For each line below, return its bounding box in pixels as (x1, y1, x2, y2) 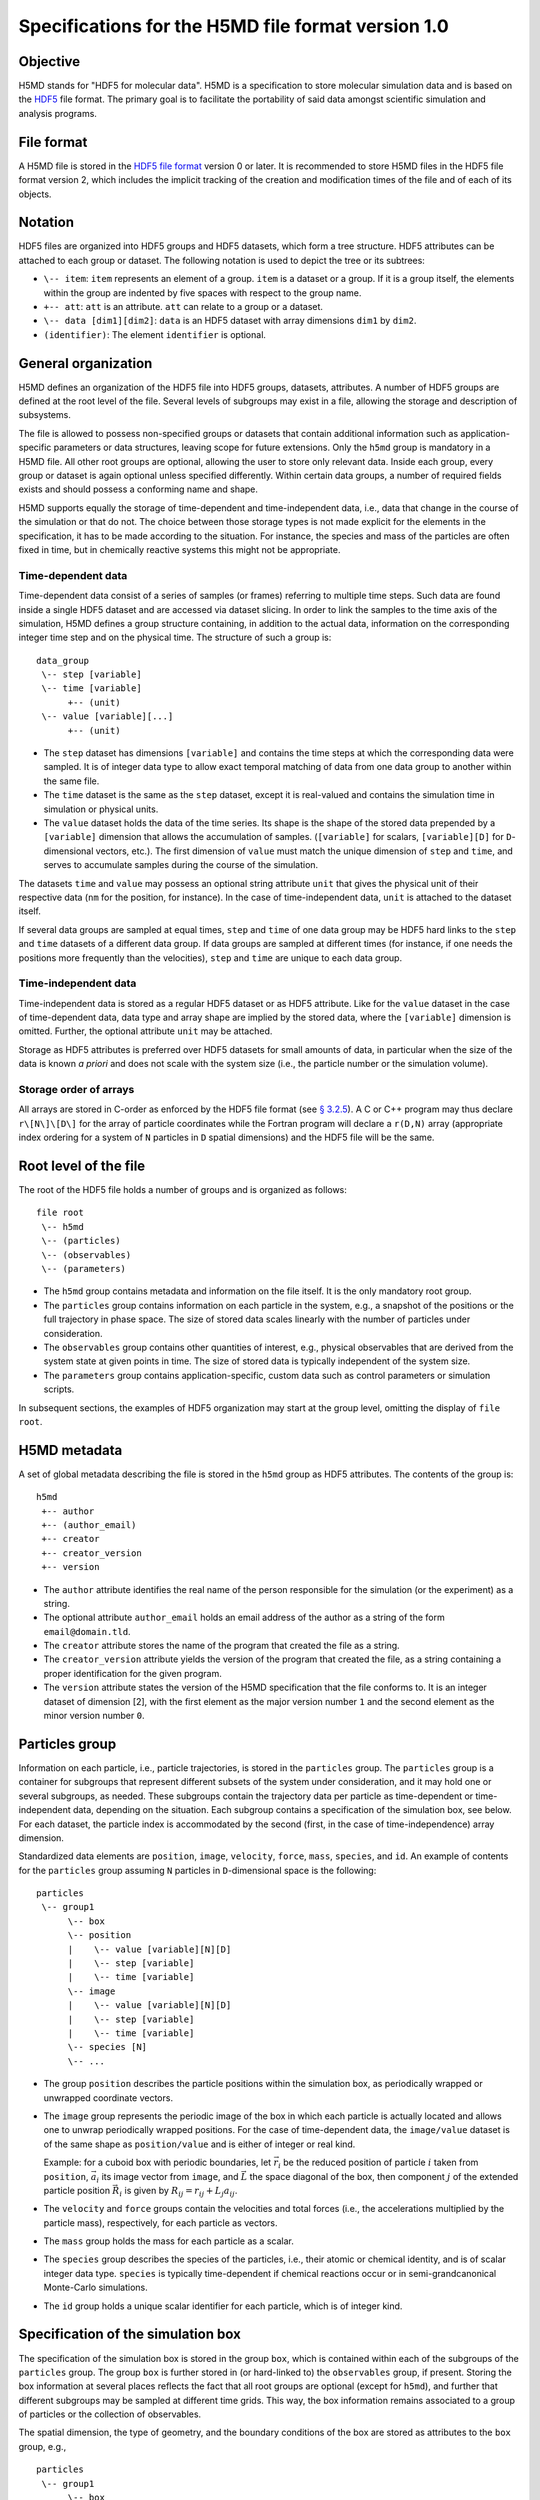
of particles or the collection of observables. (18, 2408, 202, 2420)
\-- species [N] (67, 2041, 148, 2053)
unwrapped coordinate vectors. (43, 2091, 174, 2104)
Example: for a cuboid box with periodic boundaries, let (43, 2156, 272, 2169)
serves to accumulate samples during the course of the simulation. (43, 859, 319, 871)
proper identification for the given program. (43, 1667, 222, 1679)
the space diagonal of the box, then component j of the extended (249, 2170, 519, 2182)
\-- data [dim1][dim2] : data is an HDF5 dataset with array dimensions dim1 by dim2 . (43, 315, 417, 327)
